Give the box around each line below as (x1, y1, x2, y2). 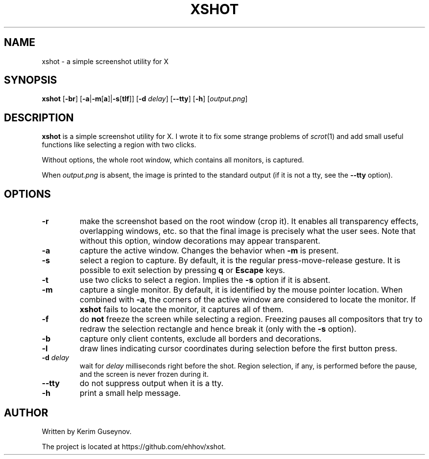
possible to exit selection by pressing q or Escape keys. (79, 265, 285, 275)
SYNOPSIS (4, 74, 57, 87)
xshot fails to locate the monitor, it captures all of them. (79, 304, 284, 315)
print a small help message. (79, 388, 181, 398)
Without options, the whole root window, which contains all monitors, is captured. (42, 156, 304, 164)
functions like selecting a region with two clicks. (42, 140, 196, 149)
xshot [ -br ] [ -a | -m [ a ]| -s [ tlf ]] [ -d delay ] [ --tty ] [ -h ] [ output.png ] (42, 94, 248, 103)
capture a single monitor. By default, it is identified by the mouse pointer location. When (79, 285, 403, 295)
